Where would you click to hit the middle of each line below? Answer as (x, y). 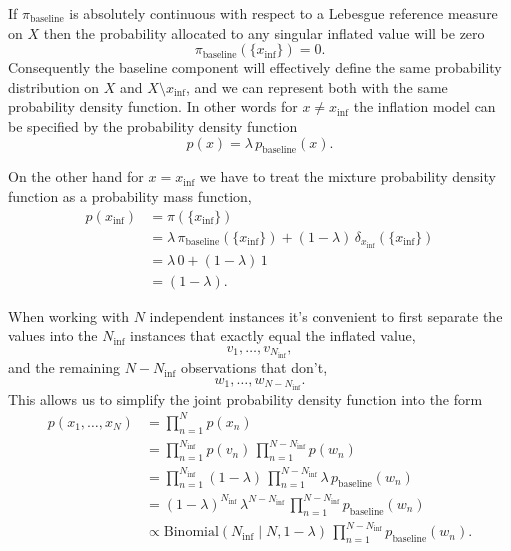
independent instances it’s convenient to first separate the (326, 315)
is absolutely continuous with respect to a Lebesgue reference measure (283, 13)
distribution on (54, 86)
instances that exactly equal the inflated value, (273, 335)
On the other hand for (76, 176)
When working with (69, 315)
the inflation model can (424, 106)
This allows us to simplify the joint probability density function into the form (245, 398)
